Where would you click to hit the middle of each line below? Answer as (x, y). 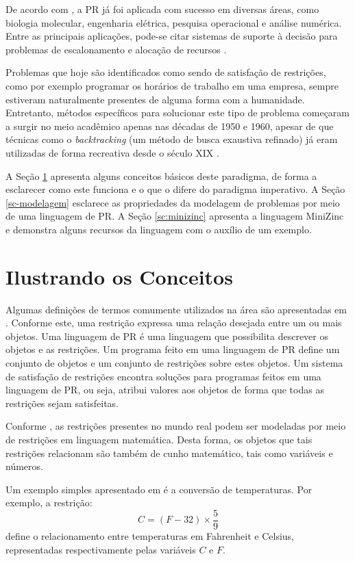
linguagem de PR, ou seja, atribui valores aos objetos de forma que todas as (165, 390)
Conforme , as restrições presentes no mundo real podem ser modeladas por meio (176, 426)
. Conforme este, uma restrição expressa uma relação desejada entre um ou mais (174, 323)
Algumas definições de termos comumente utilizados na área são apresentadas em (176, 309)
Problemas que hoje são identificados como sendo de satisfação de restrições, (166, 72)
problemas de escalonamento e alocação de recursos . (116, 49)
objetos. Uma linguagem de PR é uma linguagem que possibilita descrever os (167, 336)
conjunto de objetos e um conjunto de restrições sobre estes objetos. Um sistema (174, 363)
